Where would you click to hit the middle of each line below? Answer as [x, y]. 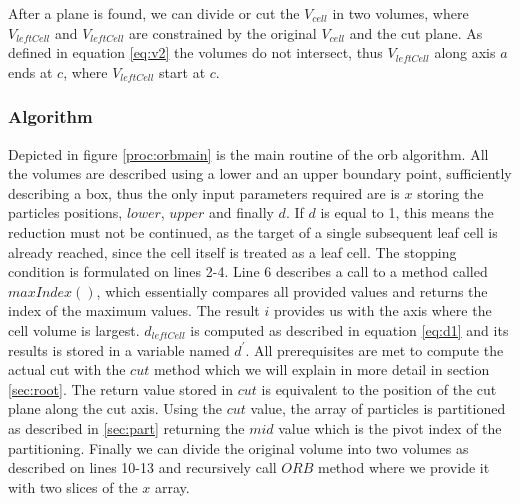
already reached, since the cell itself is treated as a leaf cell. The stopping [232, 251]
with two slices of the [73, 486]
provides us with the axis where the [382, 310]
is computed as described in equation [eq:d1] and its [349, 329]
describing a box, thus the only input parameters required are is [204, 192]
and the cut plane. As [416, 32]
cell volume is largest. [74, 329]
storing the [450, 192]
